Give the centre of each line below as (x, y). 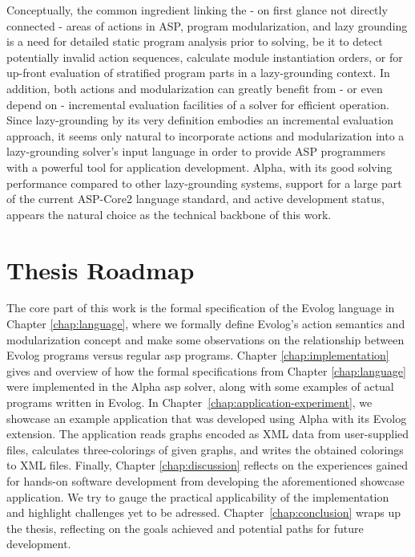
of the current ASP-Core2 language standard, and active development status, (195, 199)
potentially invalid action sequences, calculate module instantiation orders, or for (205, 57)
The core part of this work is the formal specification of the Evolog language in (201, 308)
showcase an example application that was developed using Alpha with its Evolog (207, 418)
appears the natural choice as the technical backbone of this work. (169, 214)
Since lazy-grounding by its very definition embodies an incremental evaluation (200, 120)
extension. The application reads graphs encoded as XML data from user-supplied (208, 434)
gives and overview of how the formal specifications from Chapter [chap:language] (206, 370)
